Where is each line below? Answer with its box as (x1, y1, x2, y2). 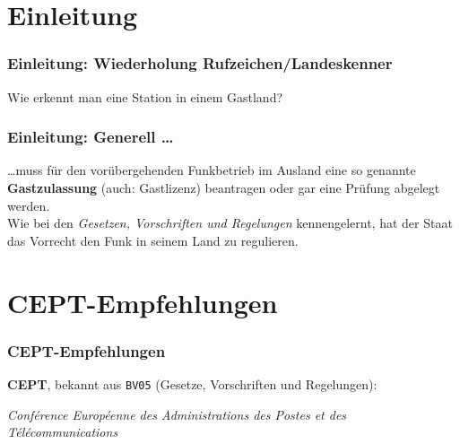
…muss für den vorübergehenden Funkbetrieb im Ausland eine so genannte (7, 161, 416, 179)
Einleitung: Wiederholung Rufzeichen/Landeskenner (7, 52, 393, 74)
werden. (7, 196, 50, 214)
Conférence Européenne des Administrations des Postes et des (7, 405, 347, 423)
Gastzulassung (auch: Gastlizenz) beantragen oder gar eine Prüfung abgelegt (7, 178, 440, 196)
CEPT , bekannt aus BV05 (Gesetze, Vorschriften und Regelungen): (7, 374, 378, 393)
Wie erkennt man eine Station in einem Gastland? (7, 87, 283, 106)
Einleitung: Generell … (7, 126, 174, 148)
